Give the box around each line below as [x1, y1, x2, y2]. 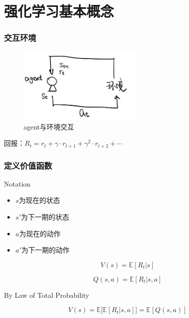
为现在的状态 [19, 195, 60, 205]
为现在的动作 [19, 228, 61, 238]
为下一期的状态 [21, 212, 69, 222]
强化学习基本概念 [4, 1, 114, 21]
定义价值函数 [4, 159, 53, 171]
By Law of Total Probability [4, 289, 89, 300]
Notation [4, 178, 31, 189]
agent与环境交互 [24, 121, 75, 131]
